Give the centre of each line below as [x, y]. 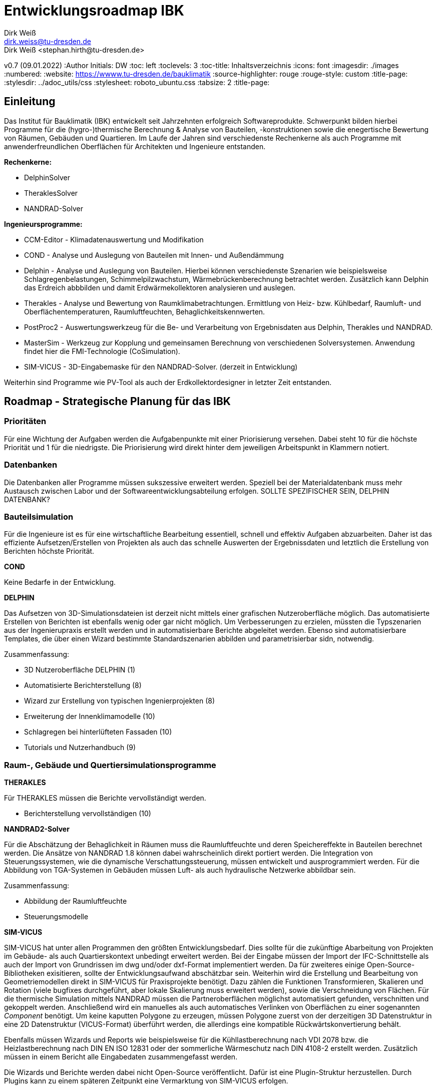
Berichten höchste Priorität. [49, 551]
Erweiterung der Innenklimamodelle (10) [90, 716]
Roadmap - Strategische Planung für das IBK [117, 402]
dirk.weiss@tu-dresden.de [48, 41]
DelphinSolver [47, 177]
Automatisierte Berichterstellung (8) [83, 685]
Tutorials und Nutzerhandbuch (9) [80, 748]
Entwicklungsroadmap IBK [94, 11]
